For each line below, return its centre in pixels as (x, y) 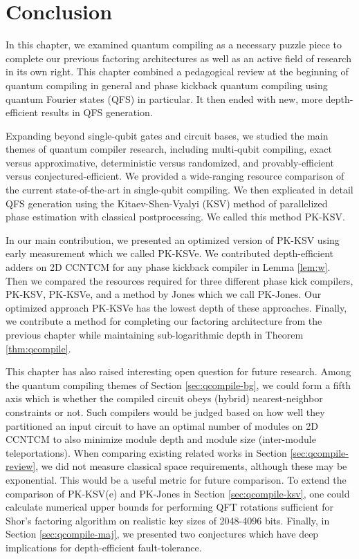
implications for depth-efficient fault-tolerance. (104, 547)
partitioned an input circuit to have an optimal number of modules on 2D (162, 425)
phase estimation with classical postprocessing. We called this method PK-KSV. (175, 217)
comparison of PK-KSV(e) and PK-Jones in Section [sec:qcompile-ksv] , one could (178, 493)
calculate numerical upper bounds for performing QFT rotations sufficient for (170, 507)
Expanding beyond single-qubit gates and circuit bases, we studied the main (167, 135)
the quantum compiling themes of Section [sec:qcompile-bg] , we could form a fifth (178, 385)
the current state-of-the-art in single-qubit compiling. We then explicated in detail (179, 190)
